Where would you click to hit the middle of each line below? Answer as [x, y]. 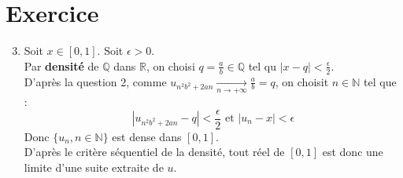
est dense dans [147, 136]
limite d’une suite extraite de [94, 167]
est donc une [353, 152]
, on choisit [302, 81]
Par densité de [61, 65]
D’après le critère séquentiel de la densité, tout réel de [154, 152]
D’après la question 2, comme [95, 81]
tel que [380, 81]
